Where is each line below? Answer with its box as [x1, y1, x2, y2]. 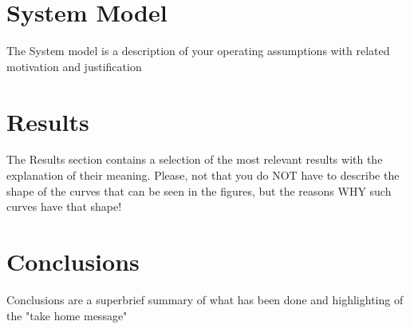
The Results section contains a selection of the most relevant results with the [6, 151, 383, 168]
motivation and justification [6, 57, 142, 74]
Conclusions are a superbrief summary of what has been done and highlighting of [6, 291, 404, 307]
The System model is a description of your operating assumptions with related [6, 42, 390, 59]
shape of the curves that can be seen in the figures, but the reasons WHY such [6, 182, 392, 199]
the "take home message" [6, 307, 128, 323]
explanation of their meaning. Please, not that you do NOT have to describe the [6, 167, 400, 184]
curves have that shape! [6, 198, 122, 215]
